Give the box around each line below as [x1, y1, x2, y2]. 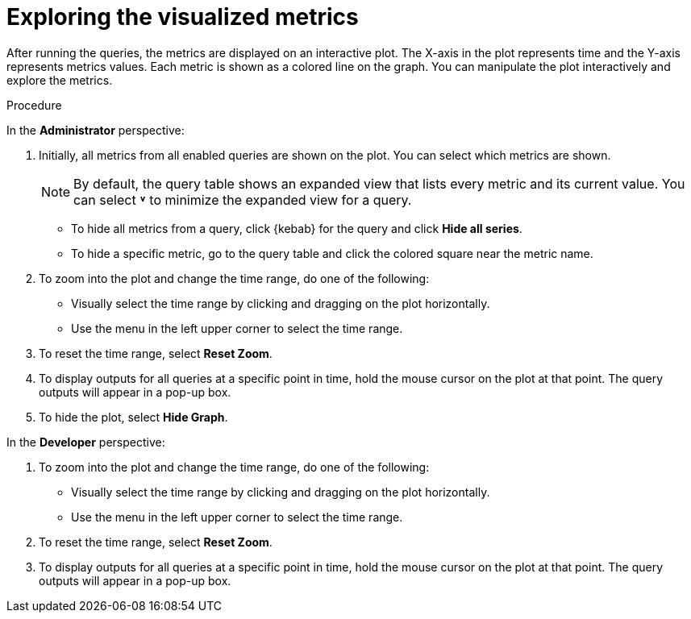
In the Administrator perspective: [6, 123, 185, 137]
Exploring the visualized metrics [6, 3, 359, 31]
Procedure [6, 98, 62, 112]
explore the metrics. [6, 73, 113, 87]
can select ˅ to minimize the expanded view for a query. [73, 191, 412, 208]
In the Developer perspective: [6, 434, 165, 449]
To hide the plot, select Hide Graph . [39, 409, 228, 424]
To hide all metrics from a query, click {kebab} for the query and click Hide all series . [71, 221, 522, 235]
